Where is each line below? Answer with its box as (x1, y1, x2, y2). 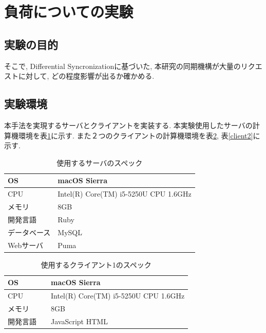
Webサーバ (8, 239, 44, 250)
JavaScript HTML (51, 316, 108, 326)
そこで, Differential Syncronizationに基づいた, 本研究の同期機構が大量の (4, 60, 241, 71)
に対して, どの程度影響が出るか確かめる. (18, 71, 155, 81)
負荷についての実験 (4, 1, 134, 22)
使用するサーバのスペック (56, 157, 143, 168)
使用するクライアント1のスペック (41, 259, 151, 270)
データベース (8, 226, 51, 237)
